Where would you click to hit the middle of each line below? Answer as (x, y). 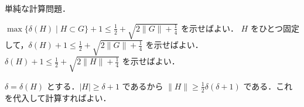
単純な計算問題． (37, 8)
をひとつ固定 (275, 28)
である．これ (268, 86)
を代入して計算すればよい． (58, 97)
